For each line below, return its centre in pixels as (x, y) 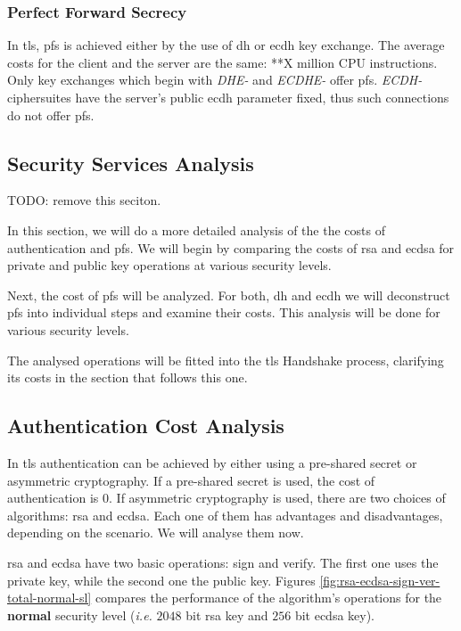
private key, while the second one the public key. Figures (161, 580)
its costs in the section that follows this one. (128, 377)
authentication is (53, 498)
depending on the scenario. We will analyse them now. (156, 533)
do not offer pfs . (51, 115)
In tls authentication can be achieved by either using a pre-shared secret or (212, 462)
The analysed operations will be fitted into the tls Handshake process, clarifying (226, 360)
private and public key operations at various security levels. (169, 265)
